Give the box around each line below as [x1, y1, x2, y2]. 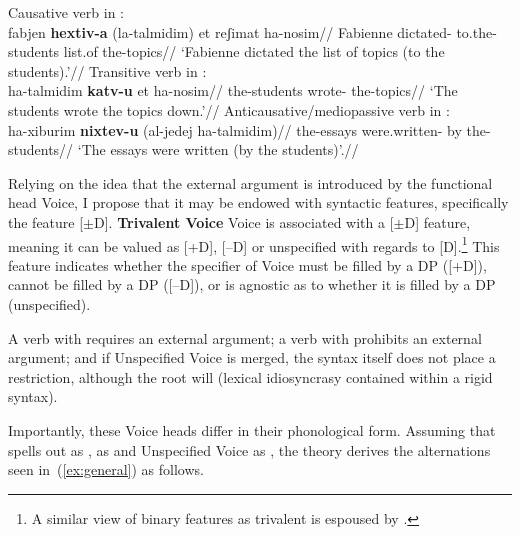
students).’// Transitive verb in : [8, 60, 207, 81]
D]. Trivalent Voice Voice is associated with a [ [94, 211, 394, 232]
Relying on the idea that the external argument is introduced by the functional [8, 172, 493, 193]
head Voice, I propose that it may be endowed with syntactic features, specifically [8, 192, 509, 213]
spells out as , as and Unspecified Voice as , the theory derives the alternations [8, 439, 491, 460]
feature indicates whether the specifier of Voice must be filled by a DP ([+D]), [8, 254, 487, 275]
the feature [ [8, 211, 84, 232]
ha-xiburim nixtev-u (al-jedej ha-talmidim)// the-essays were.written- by [8, 119, 462, 140]
